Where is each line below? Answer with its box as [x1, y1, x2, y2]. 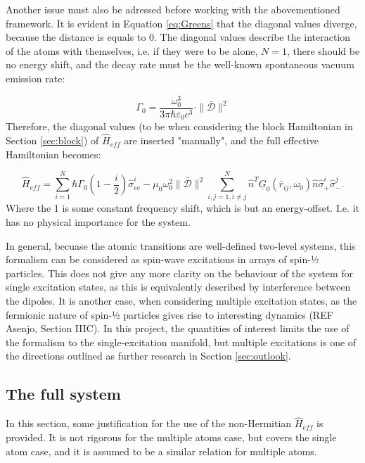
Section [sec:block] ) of [6, 133, 99, 148]
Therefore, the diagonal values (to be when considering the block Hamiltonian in [6, 119, 353, 134]
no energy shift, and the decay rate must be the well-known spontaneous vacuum [6, 57, 354, 72]
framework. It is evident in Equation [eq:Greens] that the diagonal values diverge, [6, 15, 357, 30]
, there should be [286, 43, 360, 58]
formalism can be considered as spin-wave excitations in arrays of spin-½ [6, 252, 319, 267]
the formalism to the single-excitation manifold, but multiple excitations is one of [6, 334, 357, 349]
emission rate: [6, 70, 65, 85]
